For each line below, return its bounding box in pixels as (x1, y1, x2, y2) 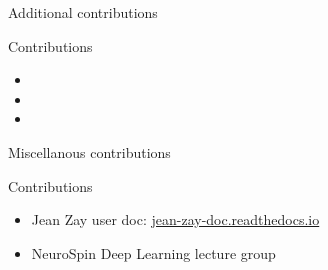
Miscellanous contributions (8, 141, 171, 162)
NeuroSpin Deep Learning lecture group (31, 242, 276, 263)
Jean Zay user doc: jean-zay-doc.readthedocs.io (31, 209, 320, 230)
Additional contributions (8, 2, 158, 22)
